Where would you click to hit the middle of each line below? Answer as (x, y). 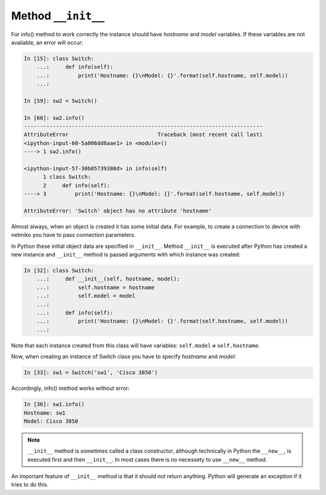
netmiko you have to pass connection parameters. (73, 235)
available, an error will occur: (47, 42)
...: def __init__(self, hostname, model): (108, 279)
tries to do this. (30, 485)
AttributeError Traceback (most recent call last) (143, 135)
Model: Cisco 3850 (51, 421)
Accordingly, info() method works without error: (70, 388)
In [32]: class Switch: (59, 271)
